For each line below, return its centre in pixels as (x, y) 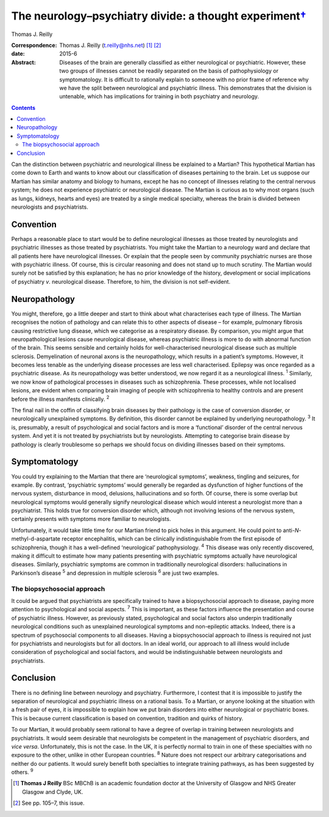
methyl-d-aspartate (36, 539)
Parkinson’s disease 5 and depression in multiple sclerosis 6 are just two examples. (115, 572)
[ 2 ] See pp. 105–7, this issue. (49, 803)
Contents (23, 107)
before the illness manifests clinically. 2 (60, 398)
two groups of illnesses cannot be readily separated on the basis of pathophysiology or (169, 71)
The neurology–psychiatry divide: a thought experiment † (159, 16)
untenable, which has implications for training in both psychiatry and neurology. (159, 96)
